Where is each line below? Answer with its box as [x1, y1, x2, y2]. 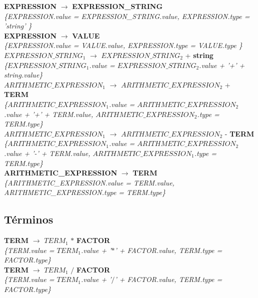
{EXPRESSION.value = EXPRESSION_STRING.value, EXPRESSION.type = [4, 10, 250, 21]
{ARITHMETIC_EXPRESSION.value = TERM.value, [4, 177, 174, 187]
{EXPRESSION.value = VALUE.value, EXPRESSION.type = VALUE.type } [4, 40, 242, 50]
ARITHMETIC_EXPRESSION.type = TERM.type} [4, 187, 166, 197]
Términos [4, 211, 53, 227]
